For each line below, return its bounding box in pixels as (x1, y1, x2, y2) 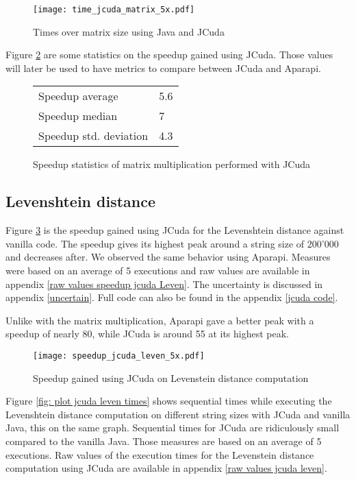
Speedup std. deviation (38, 128, 149, 144)
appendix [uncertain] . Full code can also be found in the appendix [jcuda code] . (5, 290, 338, 304)
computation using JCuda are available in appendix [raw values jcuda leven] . (5, 461, 327, 475)
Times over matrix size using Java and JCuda (33, 24, 225, 38)
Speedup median (38, 108, 118, 124)
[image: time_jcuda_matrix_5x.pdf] (33, 5, 195, 14)
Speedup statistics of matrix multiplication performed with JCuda (33, 157, 311, 171)
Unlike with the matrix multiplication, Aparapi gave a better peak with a (5, 313, 314, 327)
